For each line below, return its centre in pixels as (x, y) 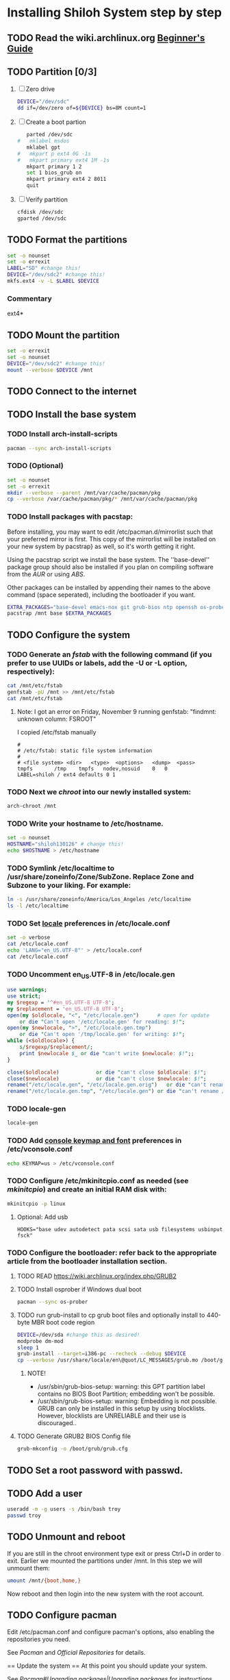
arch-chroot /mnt (32, 806)
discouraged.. (57, 1423)
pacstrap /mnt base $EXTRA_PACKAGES (59, 614)
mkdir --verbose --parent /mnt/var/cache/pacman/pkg (84, 493)
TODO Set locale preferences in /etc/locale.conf (89, 923)
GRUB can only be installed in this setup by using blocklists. (122, 1409)
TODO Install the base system (72, 415)
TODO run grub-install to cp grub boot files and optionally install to (111, 1315)
